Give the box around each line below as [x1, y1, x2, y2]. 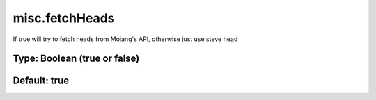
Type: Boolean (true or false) [13, 53, 140, 65]
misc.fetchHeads [13, 10, 115, 26]
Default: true [13, 75, 70, 87]
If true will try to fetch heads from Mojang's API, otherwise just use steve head [13, 35, 238, 43]
